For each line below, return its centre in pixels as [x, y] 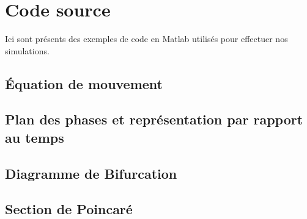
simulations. [27, 50]
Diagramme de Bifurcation [91, 173]
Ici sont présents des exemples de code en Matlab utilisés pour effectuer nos [146, 39]
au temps [35, 137]
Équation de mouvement [84, 83]
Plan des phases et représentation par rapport [154, 119]
